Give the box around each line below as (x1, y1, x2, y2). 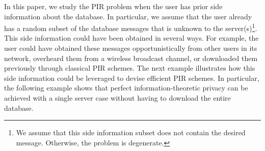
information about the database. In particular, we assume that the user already (4, 11, 252, 21)
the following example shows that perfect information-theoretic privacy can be (4, 82, 248, 93)
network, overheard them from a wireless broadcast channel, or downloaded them (4, 52, 258, 63)
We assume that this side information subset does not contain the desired (16, 127, 246, 138)
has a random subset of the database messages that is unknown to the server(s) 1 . (4, 21, 257, 33)
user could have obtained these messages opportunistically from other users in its (4, 43, 257, 53)
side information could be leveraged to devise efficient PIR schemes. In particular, (4, 72, 259, 83)
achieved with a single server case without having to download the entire (4, 93, 231, 103)
